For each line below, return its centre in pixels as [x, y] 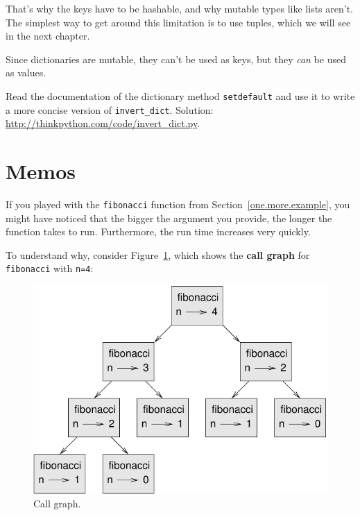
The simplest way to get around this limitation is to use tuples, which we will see [178, 22]
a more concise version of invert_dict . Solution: [110, 109]
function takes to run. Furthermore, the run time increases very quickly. [158, 231]
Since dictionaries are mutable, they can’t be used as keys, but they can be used [176, 59]
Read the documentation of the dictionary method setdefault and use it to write [180, 95]
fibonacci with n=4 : [50, 268]
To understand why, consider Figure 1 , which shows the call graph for [158, 254]
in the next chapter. [48, 36]
